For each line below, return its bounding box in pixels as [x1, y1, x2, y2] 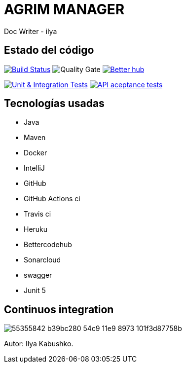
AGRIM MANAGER [4, 1, 125, 18]
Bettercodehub [24, 240, 72, 249]
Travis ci [24, 210, 51, 219]
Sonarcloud [24, 256, 61, 264]
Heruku [24, 225, 48, 234]
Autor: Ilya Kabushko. [4, 339, 74, 348]
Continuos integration [4, 303, 114, 316]
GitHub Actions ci [24, 194, 80, 203]
